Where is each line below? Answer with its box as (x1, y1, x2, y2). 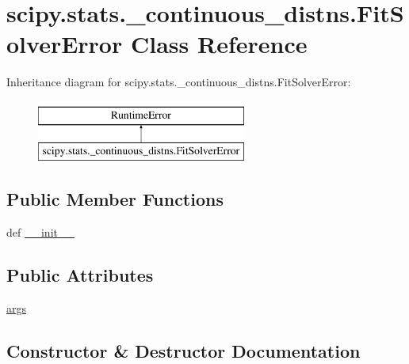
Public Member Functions (6, 187, 224, 211)
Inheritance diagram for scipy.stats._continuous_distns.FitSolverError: (6, 74, 351, 90)
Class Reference (130, 28, 308, 60)
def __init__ (6, 224, 75, 241)
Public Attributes (6, 263, 154, 287)
